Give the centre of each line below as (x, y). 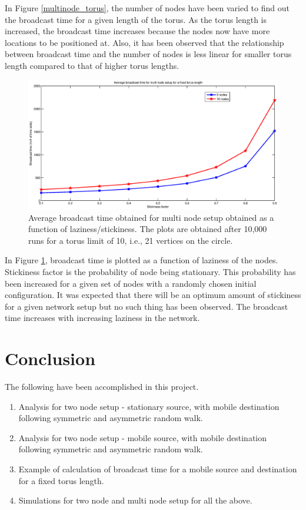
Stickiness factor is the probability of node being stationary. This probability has (150, 271)
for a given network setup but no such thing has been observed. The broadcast (147, 306)
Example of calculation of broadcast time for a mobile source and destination (158, 469)
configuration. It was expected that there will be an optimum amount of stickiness (153, 295)
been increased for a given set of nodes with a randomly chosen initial (131, 283)
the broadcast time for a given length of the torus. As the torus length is (136, 19)
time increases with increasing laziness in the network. (102, 318)
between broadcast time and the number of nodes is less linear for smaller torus (148, 54)
